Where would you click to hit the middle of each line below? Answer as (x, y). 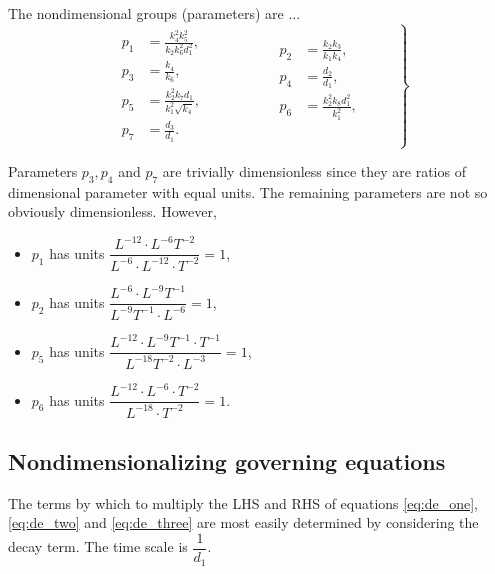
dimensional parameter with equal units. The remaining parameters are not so (248, 191)
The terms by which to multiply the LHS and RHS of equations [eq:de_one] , (243, 502)
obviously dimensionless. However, (112, 211)
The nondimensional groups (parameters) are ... (154, 13)
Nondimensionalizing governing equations (227, 461)
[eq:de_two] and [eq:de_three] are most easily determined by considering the (243, 522)
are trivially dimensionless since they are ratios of (314, 171)
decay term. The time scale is (98, 546)
